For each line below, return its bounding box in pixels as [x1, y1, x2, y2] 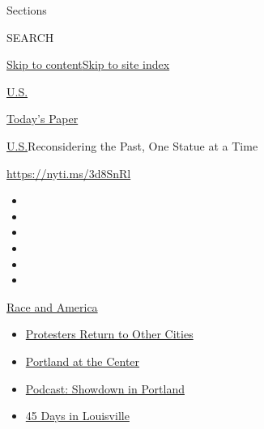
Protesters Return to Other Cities [25, 325, 194, 342]
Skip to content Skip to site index [6, 56, 170, 73]
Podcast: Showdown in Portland [25, 380, 185, 397]
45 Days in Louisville [25, 407, 130, 424]
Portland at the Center [25, 352, 140, 369]
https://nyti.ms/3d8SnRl [6, 164, 131, 181]
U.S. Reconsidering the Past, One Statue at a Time [6, 137, 258, 154]
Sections [6, 2, 47, 18]
